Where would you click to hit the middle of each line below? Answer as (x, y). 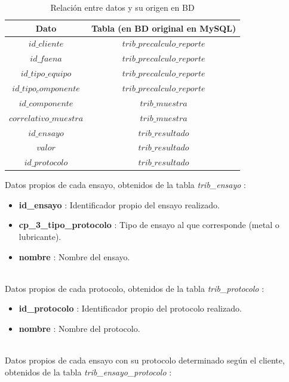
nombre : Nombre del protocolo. (79, 329)
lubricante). (40, 237)
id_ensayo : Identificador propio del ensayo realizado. (119, 204)
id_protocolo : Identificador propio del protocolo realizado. (130, 308)
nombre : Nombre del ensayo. (74, 256)
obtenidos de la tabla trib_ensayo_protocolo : (88, 372)
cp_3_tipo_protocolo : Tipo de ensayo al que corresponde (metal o (149, 225)
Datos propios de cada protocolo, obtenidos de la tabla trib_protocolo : (135, 288)
